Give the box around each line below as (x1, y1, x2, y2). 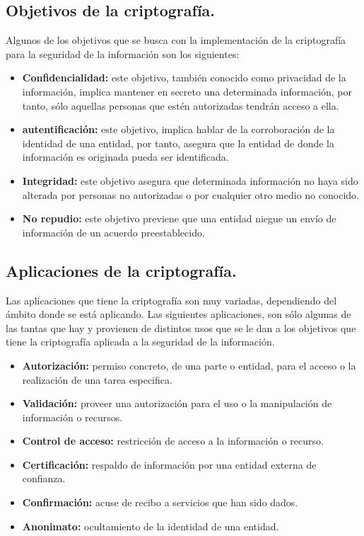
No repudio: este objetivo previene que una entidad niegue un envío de (22, 211, 336, 226)
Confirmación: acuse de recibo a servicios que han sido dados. (22, 495, 298, 510)
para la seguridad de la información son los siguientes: (6, 46, 240, 61)
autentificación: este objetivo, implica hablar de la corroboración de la (22, 122, 335, 137)
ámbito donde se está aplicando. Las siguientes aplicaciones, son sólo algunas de (6, 307, 351, 321)
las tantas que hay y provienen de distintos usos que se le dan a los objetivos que (6, 320, 356, 335)
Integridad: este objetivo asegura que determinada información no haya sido (22, 173, 358, 188)
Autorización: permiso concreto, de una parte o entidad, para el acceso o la (22, 358, 356, 372)
